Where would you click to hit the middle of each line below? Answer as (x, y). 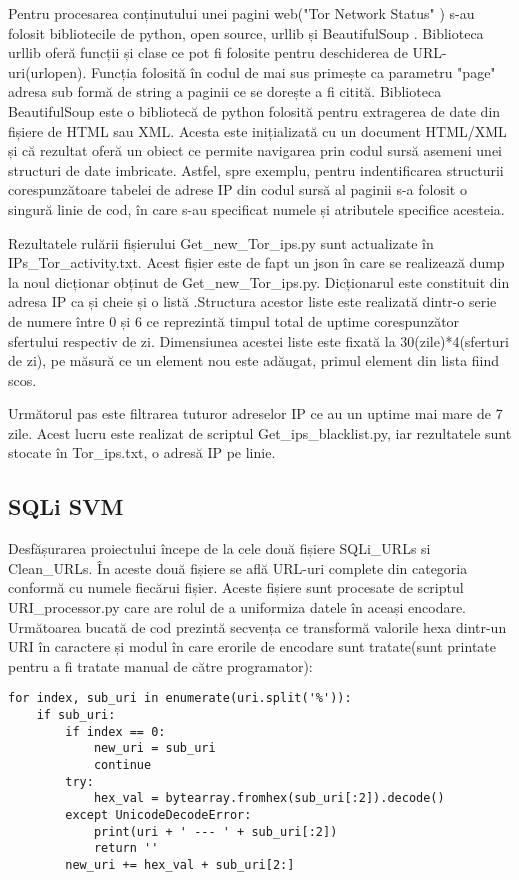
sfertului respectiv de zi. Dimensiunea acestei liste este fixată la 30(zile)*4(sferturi (258, 340)
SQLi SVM (66, 506)
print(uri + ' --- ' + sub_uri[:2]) (215, 831)
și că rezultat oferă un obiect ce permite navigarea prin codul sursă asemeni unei (255, 150)
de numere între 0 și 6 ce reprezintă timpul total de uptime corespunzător (234, 320)
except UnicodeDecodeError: (158, 815)
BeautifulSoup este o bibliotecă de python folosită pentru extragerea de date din (254, 110)
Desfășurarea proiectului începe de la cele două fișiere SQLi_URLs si (219, 548)
